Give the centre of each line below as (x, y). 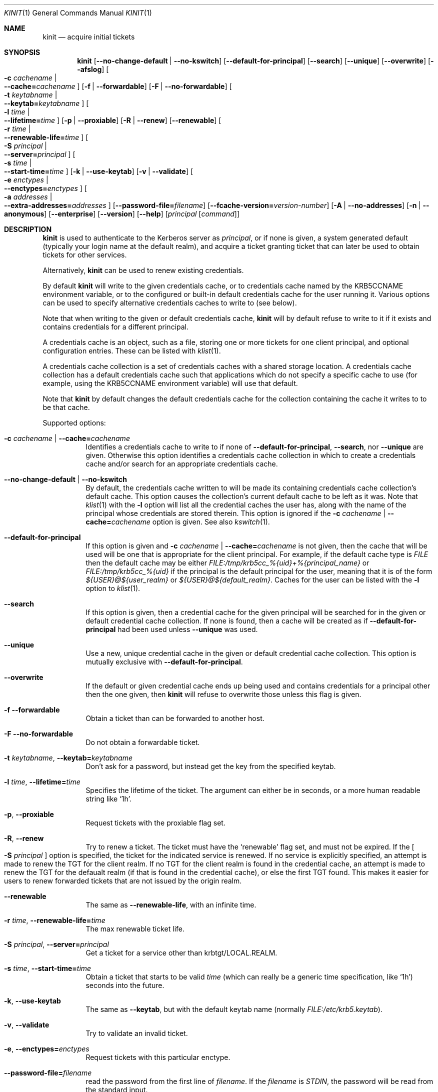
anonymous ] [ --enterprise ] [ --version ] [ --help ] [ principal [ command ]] (122, 214)
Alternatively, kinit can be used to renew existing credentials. (143, 270)
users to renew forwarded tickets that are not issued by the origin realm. (123, 881)
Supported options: (74, 423)
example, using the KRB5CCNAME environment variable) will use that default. (170, 383)
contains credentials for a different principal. (116, 327)
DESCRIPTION (28, 229)
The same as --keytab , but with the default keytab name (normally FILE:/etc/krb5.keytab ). (234, 1009)
